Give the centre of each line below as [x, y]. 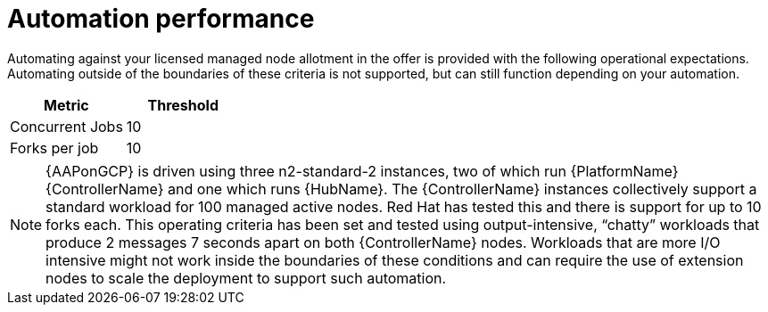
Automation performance [161, 19]
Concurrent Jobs [66, 126]
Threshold [183, 105]
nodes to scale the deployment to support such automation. [246, 278]
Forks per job [54, 148]
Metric [66, 105]
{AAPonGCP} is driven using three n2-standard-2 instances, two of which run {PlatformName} [362, 171]
